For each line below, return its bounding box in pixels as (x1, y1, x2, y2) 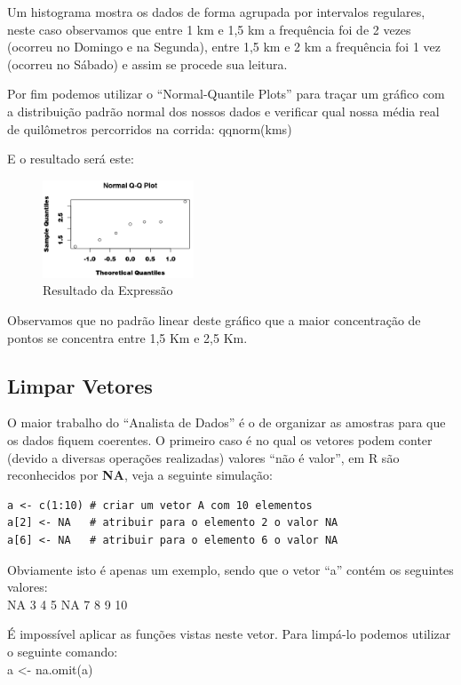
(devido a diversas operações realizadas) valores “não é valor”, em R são (7, 448, 400, 466)
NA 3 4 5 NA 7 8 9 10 (7, 594, 128, 613)
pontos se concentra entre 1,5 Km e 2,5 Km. (7, 328, 248, 346)
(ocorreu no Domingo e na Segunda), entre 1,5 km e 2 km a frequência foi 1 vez (7, 37, 441, 56)
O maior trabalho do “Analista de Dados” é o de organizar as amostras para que (7, 413, 446, 432)
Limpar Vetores (7, 371, 153, 399)
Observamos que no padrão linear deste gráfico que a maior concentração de (7, 311, 421, 329)
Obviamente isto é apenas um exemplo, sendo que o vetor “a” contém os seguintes (7, 560, 454, 578)
